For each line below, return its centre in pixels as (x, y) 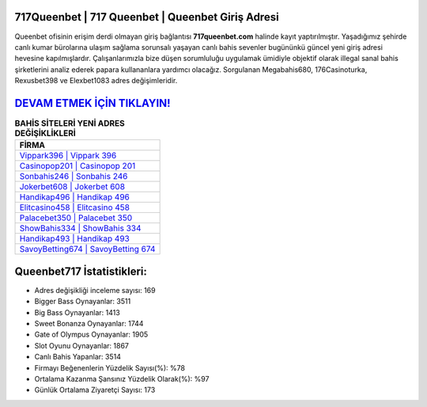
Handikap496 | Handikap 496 (75, 197)
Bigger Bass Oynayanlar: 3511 (83, 302)
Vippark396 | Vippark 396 (68, 156)
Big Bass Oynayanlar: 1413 (77, 312)
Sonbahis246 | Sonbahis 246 (74, 177)
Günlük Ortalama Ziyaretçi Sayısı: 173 (95, 390)
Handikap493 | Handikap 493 (74, 239)
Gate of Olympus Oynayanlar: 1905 (91, 335)
